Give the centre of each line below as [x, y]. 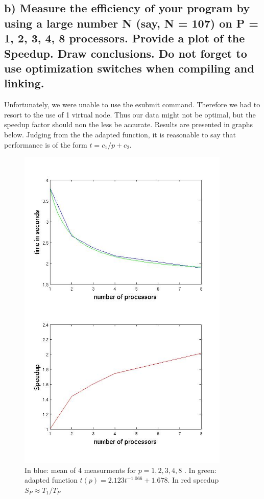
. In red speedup [193, 480]
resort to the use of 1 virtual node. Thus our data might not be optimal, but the [130, 114]
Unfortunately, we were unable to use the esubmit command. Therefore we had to [132, 104]
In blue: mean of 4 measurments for [80, 470]
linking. [24, 83]
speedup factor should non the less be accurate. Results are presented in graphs [129, 124]
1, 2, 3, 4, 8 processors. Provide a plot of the [125, 38]
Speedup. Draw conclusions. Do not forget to [126, 53]
